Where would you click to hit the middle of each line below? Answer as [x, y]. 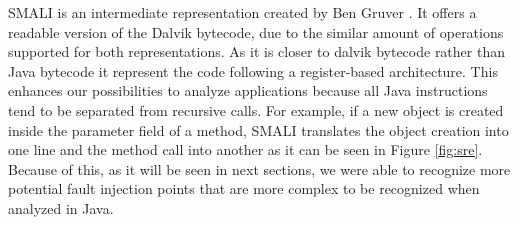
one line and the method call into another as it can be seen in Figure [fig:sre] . [245, 149]
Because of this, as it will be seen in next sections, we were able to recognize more [259, 168]
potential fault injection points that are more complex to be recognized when [244, 188]
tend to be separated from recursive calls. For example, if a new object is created [256, 109]
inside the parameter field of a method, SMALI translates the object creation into [258, 129]
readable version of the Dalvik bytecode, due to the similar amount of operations [256, 31]
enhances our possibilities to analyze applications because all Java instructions [248, 90]
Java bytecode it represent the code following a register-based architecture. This [253, 70]
